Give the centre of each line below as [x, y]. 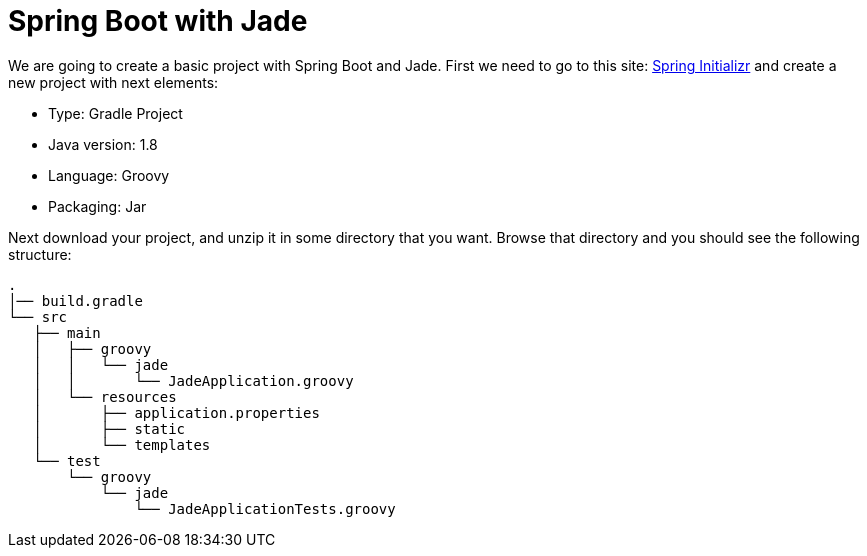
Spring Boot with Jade [158, 21]
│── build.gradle [75, 300]
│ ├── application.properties [176, 412]
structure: [40, 254]
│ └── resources [105, 396]
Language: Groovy [109, 175]
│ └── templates [122, 444]
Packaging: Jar [97, 206]
